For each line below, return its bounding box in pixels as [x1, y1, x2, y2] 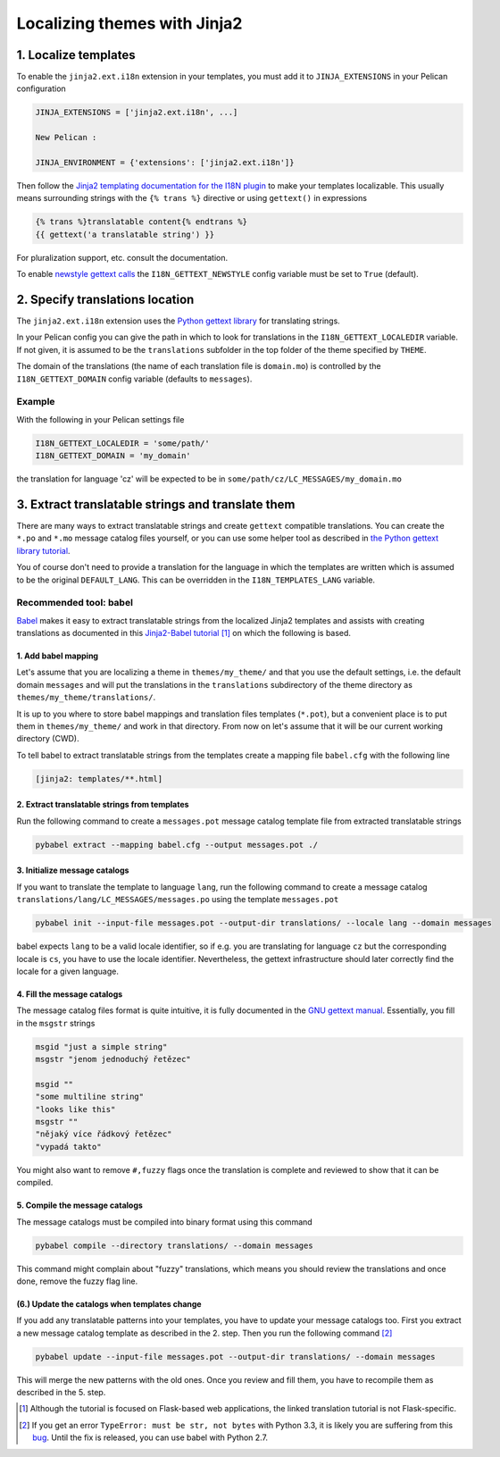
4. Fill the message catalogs [16, 988, 123, 1000]
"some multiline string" [35, 1092, 145, 1102]
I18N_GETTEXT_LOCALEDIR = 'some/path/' [35, 438, 210, 448]
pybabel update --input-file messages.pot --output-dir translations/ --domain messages [35, 1352, 437, 1361]
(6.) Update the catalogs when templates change [16, 1298, 202, 1309]
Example [16, 396, 55, 408]
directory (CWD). [16, 733, 79, 744]
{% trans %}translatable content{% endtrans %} [35, 217, 247, 227]
